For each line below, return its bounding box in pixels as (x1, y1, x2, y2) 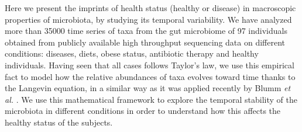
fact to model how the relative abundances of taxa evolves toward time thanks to (5, 70, 296, 82)
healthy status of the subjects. (5, 116, 113, 128)
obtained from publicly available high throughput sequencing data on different (5, 36, 285, 48)
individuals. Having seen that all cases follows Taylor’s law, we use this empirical (5, 58, 294, 71)
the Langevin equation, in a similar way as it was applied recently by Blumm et (5, 82, 291, 94)
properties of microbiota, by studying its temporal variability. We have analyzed (5, 13, 292, 25)
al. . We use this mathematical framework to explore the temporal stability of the (5, 93, 297, 105)
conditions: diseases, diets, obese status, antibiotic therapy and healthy (5, 47, 259, 60)
